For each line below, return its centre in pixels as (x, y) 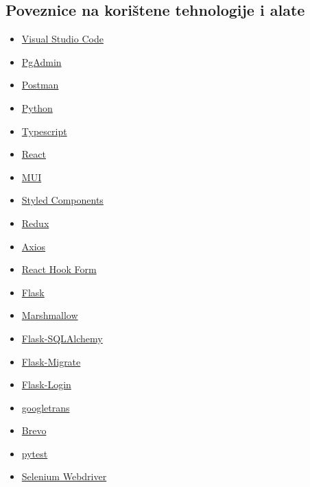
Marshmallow (50, 315)
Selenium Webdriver (64, 476)
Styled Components (62, 200)
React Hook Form (59, 269)
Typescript (44, 131)
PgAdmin (41, 61)
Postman (40, 85)
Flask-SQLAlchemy (62, 338)
